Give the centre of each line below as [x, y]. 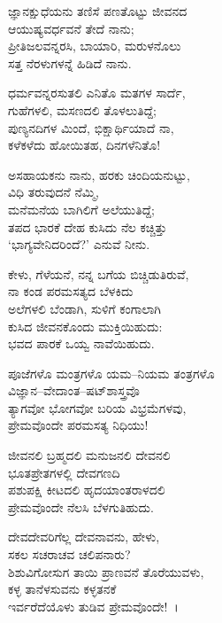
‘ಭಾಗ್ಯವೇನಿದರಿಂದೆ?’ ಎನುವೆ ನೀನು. [79, 244]
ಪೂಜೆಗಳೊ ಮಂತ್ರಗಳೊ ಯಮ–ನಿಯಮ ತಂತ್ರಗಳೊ [111, 373]
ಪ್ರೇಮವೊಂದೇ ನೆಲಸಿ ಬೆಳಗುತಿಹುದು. [81, 506]
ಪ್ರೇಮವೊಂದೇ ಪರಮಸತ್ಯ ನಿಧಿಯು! [78, 425]
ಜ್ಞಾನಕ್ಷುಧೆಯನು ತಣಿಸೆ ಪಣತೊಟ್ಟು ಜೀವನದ [98, 11]
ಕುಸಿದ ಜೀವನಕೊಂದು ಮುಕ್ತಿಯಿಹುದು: [85, 326]
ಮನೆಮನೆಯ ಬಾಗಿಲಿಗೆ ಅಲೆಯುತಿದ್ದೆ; [81, 209]
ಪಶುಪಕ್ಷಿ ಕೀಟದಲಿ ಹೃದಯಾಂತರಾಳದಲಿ [87, 490]
